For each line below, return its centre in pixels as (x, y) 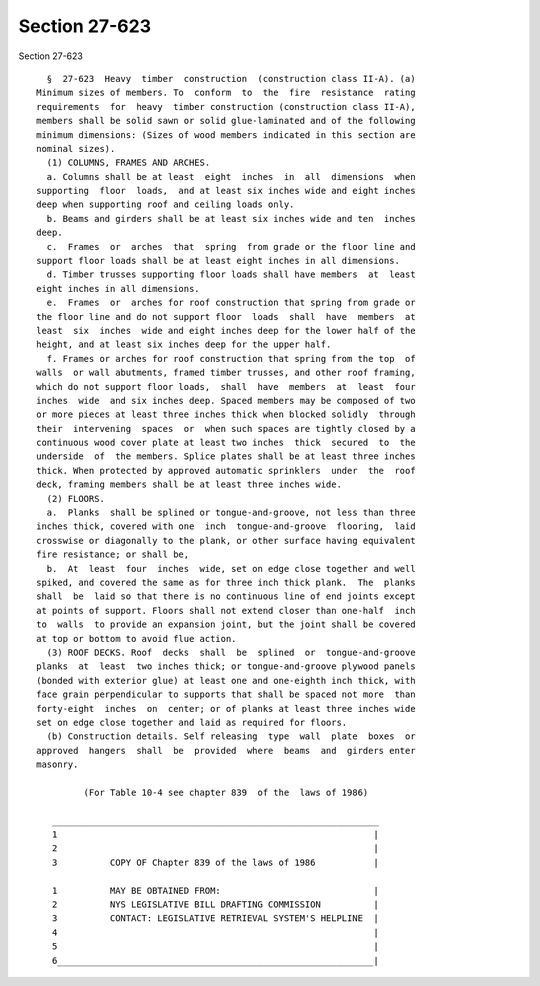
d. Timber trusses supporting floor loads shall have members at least (231, 274)
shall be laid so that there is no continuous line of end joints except (226, 596)
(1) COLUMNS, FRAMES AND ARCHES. (128, 163)
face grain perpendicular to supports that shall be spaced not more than (226, 694)
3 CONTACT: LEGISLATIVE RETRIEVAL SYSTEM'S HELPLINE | (215, 918)
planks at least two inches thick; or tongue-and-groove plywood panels (226, 666)
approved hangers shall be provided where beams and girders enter (226, 750)
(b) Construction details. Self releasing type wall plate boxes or (231, 736)
